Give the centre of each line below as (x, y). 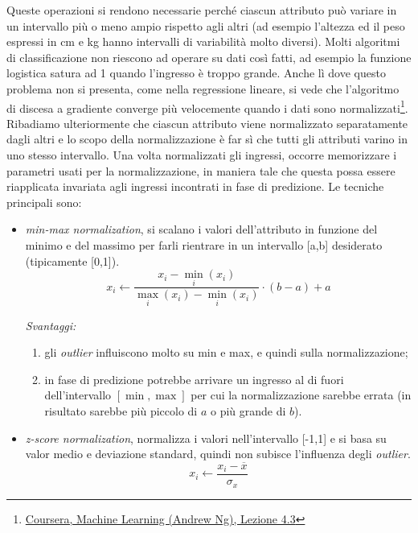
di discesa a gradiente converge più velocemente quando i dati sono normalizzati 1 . (207, 106)
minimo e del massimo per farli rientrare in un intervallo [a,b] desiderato (204, 244)
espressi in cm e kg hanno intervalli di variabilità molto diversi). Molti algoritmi (203, 41)
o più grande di (248, 411)
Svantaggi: (51, 325)
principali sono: (44, 202)
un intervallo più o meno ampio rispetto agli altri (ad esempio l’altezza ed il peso (206, 25)
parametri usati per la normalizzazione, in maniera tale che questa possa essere (201, 170)
